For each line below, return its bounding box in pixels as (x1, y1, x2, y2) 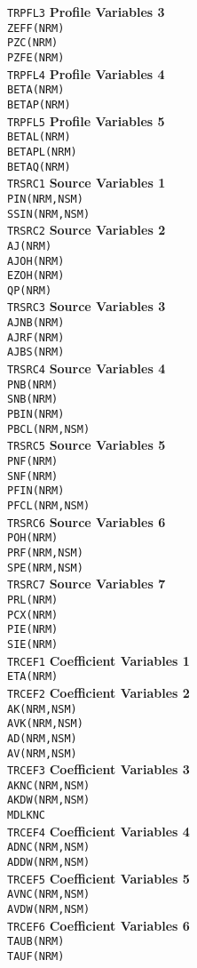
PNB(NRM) (7, 378, 59, 391)
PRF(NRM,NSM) (7, 546, 83, 559)
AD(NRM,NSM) (7, 732, 77, 745)
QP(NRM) (7, 284, 52, 297)
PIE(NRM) (7, 623, 59, 636)
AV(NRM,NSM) (7, 747, 77, 760)
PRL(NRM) (7, 593, 59, 606)
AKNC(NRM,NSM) (7, 779, 91, 792)
